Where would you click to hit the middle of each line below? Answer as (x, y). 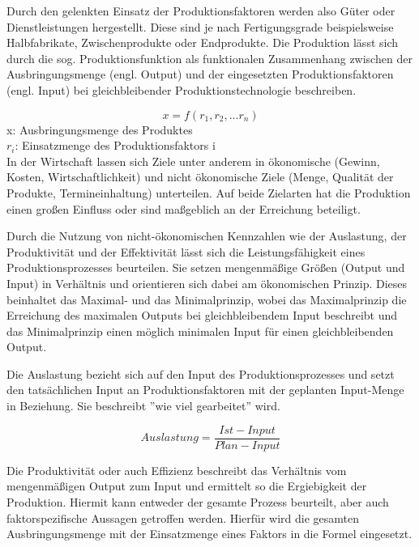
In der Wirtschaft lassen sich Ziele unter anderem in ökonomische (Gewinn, (193, 161)
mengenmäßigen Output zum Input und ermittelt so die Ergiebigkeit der (187, 486)
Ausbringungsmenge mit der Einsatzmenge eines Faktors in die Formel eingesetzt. (209, 534)
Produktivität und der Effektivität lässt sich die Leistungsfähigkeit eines (186, 251)
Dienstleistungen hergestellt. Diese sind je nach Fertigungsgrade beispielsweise (200, 26)
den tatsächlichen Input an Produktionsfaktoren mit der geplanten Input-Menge (205, 390)
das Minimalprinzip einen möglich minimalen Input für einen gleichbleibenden (200, 331)
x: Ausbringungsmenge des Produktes (100, 129)
